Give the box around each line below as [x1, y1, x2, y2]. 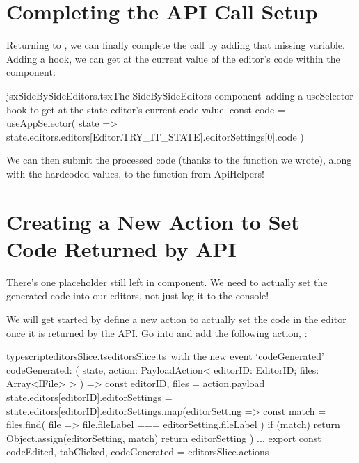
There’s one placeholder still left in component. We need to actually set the [6, 274, 328, 289]
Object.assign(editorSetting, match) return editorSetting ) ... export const [6, 430, 321, 445]
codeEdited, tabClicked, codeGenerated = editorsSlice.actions [6, 444, 269, 459]
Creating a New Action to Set [6, 207, 300, 235]
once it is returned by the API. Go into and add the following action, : [6, 325, 308, 340]
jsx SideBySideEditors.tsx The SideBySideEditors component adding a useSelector [6, 88, 353, 102]
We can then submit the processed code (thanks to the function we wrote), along [6, 152, 352, 167]
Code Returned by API [6, 234, 237, 262]
